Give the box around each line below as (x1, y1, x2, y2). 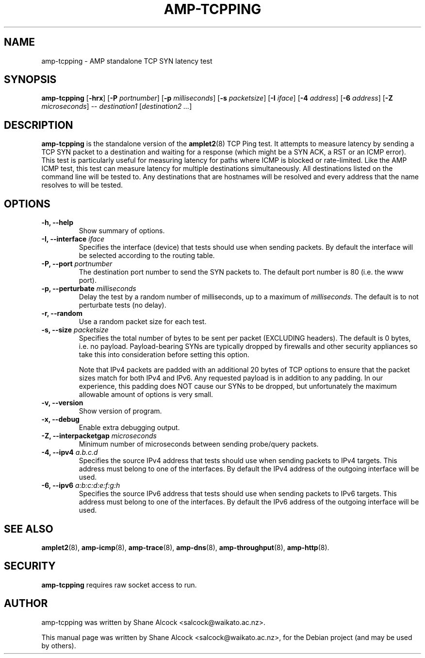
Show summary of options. (79, 226, 165, 235)
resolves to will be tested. (41, 181, 123, 190)
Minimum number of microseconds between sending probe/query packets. (79, 440, 319, 449)
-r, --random (41, 309, 82, 318)
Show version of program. (79, 407, 162, 416)
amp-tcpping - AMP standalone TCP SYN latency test (41, 56, 212, 65)
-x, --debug (41, 415, 80, 424)
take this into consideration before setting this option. (79, 350, 249, 359)
